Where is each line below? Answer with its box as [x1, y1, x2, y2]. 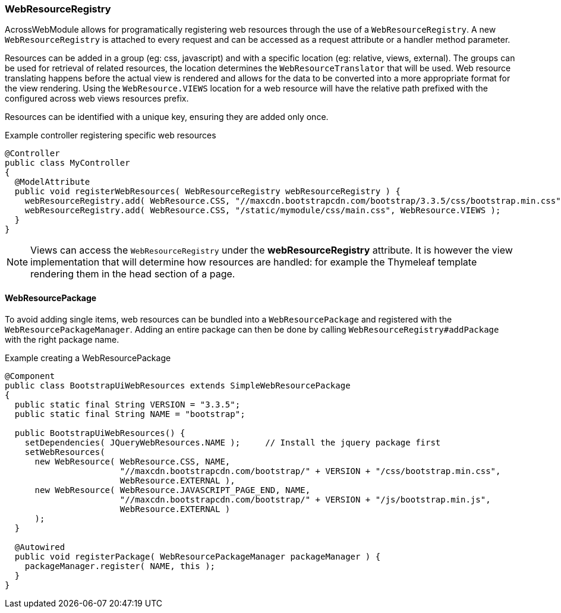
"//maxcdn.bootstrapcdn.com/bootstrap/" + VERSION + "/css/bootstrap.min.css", [119, 466, 501, 476]
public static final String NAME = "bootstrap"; [14, 409, 245, 419]
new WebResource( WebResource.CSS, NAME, [34, 456, 231, 466]
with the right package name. [5, 334, 119, 345]
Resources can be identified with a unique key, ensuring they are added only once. [5, 112, 329, 122]
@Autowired [14, 542, 65, 552]
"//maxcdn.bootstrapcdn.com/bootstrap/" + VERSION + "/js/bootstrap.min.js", [119, 494, 491, 504]
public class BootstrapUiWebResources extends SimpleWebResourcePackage [5, 380, 351, 390]
